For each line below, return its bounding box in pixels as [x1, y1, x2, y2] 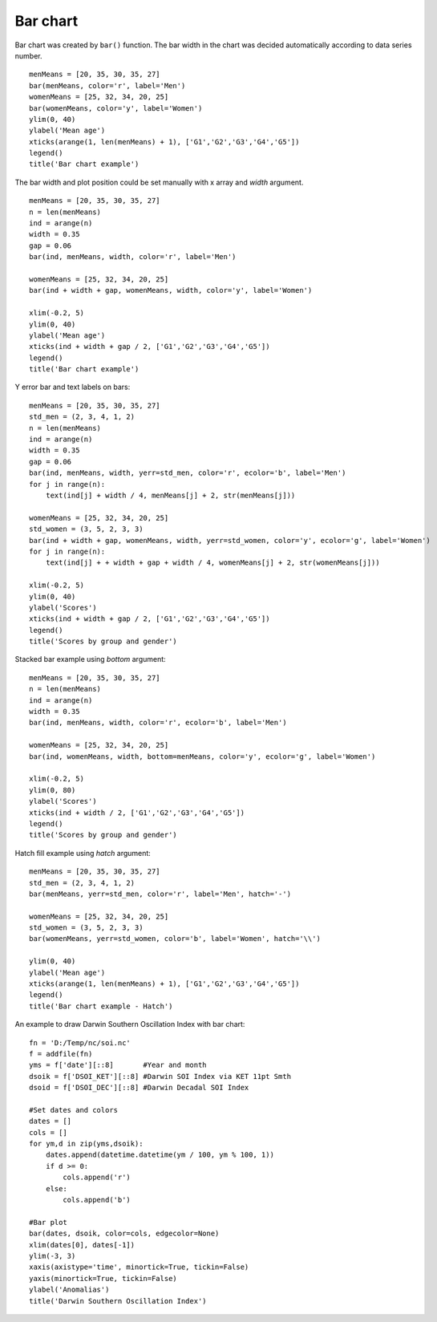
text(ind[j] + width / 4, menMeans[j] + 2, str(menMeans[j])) [45, 491, 296, 500]
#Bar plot [29, 1218, 67, 1227]
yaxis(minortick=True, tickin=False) [29, 1274, 178, 1283]
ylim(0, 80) [29, 785, 76, 794]
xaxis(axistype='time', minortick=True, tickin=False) [29, 1263, 249, 1271]
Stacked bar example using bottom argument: [14, 655, 166, 664]
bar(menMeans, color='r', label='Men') [29, 81, 186, 90]
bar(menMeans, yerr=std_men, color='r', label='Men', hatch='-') [29, 889, 292, 898]
